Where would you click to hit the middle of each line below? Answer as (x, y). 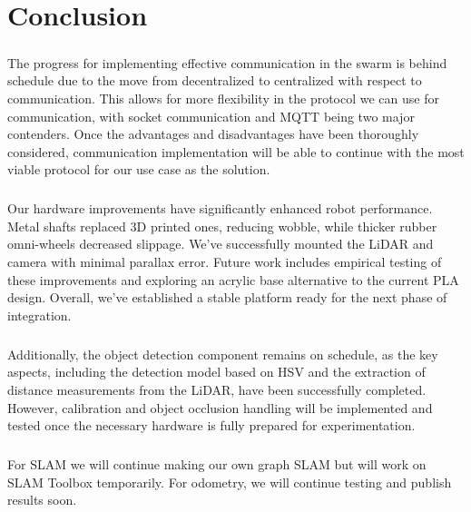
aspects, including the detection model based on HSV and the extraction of (216, 372)
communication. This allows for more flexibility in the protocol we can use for (223, 98)
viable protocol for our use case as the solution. (139, 169)
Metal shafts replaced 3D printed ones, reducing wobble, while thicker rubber (222, 226)
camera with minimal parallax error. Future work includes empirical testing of (225, 262)
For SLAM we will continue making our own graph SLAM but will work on (217, 464)
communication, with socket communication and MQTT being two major (211, 116)
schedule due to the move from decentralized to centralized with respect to (215, 80)
